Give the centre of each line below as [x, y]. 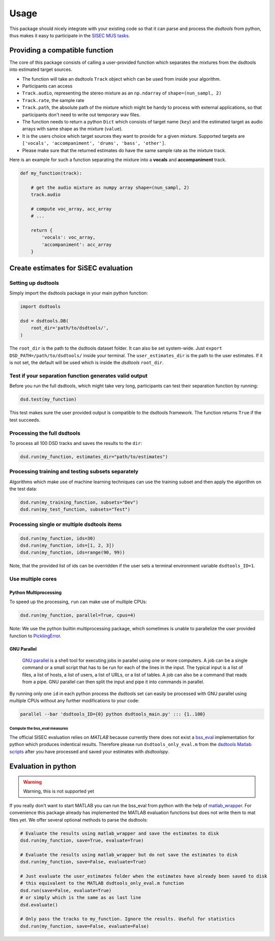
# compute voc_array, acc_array [71, 209]
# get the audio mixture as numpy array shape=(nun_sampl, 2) [110, 187]
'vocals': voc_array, [68, 238]
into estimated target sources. [41, 69]
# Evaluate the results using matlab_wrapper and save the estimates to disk [119, 833]
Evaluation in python [43, 766]
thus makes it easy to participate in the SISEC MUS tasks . [70, 35]
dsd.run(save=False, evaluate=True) [66, 890]
